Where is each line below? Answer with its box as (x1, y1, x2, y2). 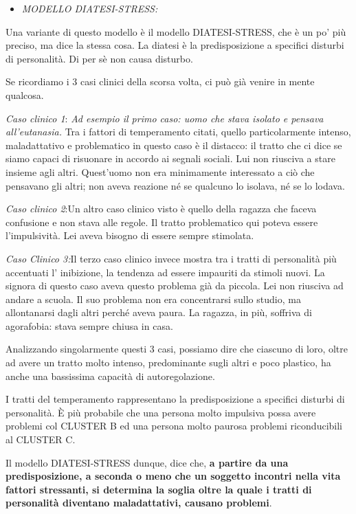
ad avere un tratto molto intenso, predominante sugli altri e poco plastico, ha (5, 355, 331, 370)
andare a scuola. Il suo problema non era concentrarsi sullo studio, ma (5, 291, 301, 306)
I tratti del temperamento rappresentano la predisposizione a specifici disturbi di (5, 392, 345, 406)
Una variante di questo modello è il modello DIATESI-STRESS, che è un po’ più (5, 24, 346, 38)
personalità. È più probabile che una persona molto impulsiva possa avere (5, 405, 316, 419)
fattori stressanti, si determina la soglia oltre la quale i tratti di (5, 482, 312, 496)
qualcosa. (5, 87, 44, 102)
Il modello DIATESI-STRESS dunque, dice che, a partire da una (5, 455, 289, 469)
